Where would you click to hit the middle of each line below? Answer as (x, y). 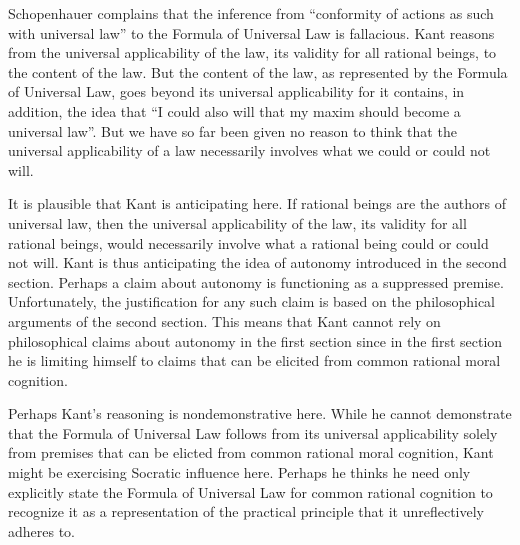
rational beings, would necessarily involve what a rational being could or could (248, 242)
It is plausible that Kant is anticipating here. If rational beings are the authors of (257, 203)
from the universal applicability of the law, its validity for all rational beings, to (252, 52)
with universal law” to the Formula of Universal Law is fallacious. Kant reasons (251, 32)
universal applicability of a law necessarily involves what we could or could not (249, 150)
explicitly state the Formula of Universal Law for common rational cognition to (250, 491)
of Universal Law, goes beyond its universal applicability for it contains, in (236, 91)
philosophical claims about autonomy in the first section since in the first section (255, 340)
